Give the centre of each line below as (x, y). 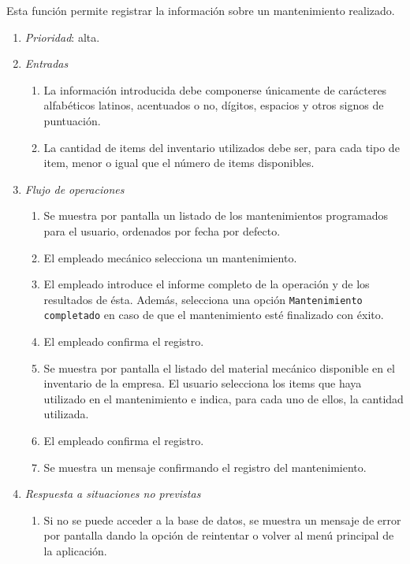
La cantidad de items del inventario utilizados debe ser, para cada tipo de (222, 147)
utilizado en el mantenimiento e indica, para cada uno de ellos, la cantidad (224, 398)
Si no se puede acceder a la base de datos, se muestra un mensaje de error (222, 519)
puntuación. (72, 120)
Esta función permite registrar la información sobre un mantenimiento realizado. (201, 10)
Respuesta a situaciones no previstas (113, 493)
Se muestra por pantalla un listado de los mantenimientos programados (216, 215)
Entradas (47, 63)
